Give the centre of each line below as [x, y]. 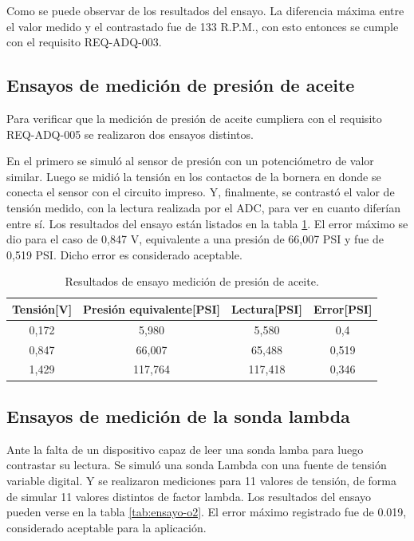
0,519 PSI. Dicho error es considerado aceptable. [124, 254]
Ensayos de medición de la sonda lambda [178, 415]
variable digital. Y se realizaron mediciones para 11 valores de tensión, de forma [201, 480]
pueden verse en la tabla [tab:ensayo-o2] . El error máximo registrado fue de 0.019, [207, 512]
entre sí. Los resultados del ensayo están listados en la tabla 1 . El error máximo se [207, 223]
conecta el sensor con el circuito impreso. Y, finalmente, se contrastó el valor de [201, 192]
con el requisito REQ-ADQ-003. [84, 42]
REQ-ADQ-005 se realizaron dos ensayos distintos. [130, 134]
